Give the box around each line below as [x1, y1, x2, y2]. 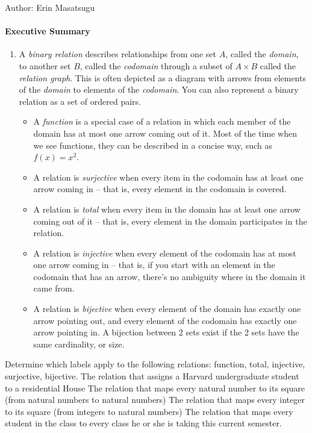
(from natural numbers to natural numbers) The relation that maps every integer [5, 393, 305, 406]
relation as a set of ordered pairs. [19, 95, 142, 107]
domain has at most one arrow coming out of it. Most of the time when [33, 126, 297, 139]
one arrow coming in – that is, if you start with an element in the [33, 258, 275, 271]
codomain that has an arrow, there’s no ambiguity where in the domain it [33, 270, 306, 282]
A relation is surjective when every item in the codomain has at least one [33, 170, 304, 183]
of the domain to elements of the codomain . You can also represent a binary [19, 83, 299, 96]
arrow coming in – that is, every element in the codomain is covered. [33, 182, 287, 195]
